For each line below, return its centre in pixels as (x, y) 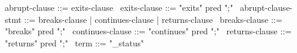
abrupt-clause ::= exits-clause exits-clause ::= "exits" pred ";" (119, 7)
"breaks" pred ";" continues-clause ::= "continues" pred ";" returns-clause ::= (148, 31)
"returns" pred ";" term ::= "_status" (75, 42)
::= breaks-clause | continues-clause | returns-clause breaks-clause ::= (153, 19)
